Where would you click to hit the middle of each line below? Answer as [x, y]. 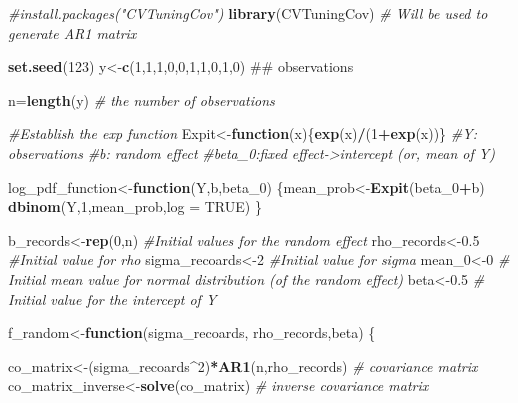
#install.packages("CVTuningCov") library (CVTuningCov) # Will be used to [248, 13]
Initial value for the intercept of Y [112, 298]
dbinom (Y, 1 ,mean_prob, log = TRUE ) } [135, 206]
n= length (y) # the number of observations [141, 99]
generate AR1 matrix [72, 32]
